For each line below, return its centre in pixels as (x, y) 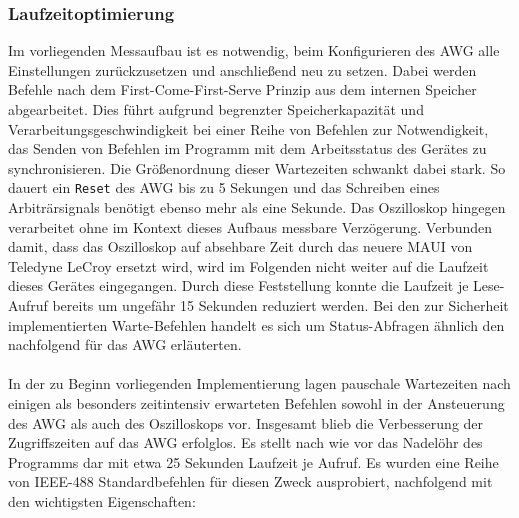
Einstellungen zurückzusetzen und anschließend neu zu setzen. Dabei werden (242, 69)
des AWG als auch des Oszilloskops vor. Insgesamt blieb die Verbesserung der (246, 422)
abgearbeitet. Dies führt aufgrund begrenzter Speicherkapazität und (216, 109)
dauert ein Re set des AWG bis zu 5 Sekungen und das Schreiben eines (224, 187)
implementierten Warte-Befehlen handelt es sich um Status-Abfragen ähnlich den (256, 324)
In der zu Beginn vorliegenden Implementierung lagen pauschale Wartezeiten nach (259, 383)
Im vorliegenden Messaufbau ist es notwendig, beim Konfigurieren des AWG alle (254, 50)
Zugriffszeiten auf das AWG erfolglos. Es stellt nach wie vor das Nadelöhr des (245, 442)
